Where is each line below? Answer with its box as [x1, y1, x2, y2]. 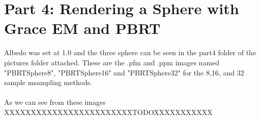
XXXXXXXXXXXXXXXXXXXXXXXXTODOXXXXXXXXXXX [4, 106, 213, 117]
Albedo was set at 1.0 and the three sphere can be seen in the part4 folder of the [4, 47, 256, 58]
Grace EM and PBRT [4, 18, 161, 38]
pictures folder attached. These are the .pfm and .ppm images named [4, 57, 220, 67]
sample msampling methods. [4, 77, 93, 88]
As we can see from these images [4, 97, 106, 107]
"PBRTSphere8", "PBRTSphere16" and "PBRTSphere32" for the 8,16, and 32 [4, 67, 244, 77]
